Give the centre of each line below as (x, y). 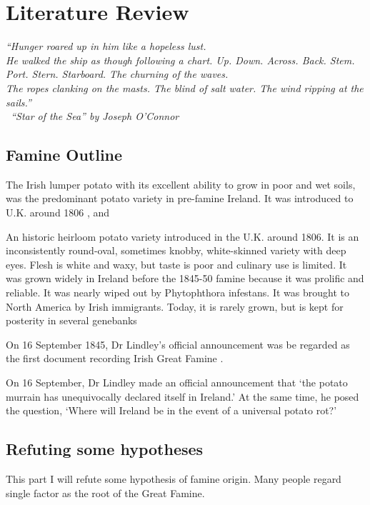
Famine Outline (64, 155)
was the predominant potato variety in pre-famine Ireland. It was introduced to (180, 198)
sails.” (19, 102)
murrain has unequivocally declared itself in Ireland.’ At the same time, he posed (182, 396)
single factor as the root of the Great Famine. (105, 492)
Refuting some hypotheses (105, 449)
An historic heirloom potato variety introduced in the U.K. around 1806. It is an (182, 236)
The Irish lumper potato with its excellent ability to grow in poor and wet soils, (181, 184)
